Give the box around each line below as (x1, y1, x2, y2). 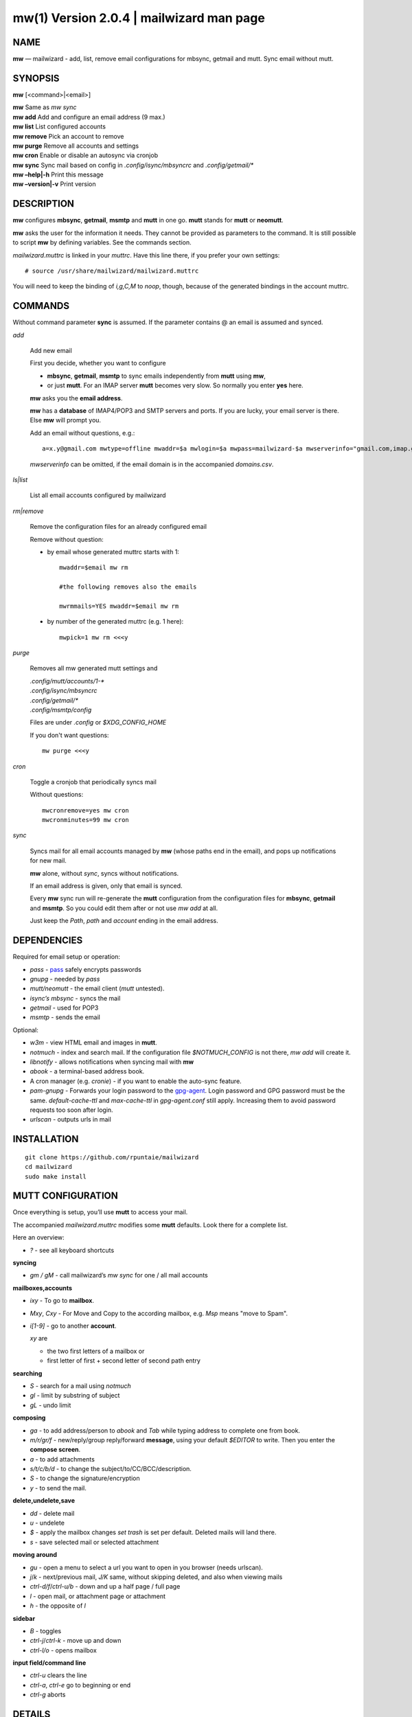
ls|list (12, 475, 28, 484)
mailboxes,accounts (12, 1284, 72, 1292)
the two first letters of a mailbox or (47, 1347, 145, 1355)
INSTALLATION (12, 1133, 79, 1145)
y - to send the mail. (30, 1483, 87, 1492)
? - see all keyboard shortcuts (30, 1246, 115, 1254)
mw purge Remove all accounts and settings (12, 141, 139, 150)
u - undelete (30, 1519, 65, 1527)
